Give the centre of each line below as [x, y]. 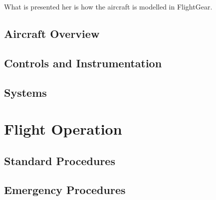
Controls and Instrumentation [83, 63]
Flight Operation [63, 129]
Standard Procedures [60, 160]
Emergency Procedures [65, 190]
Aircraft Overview [52, 33]
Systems [25, 92]
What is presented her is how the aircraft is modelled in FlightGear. [108, 6]
